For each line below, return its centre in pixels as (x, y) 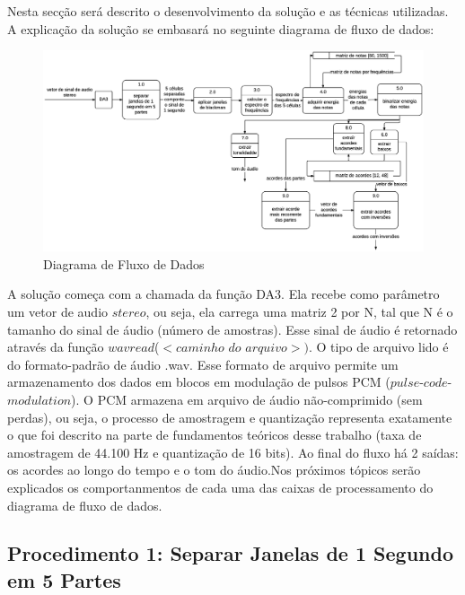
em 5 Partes (64, 579)
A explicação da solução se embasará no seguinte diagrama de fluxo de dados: (221, 28)
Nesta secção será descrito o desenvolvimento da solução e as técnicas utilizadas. (228, 11)
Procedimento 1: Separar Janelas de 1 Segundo (230, 553)
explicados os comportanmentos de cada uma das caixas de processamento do (220, 487)
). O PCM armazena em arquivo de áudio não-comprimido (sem (247, 399)
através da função (56, 347)
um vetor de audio (58, 311)
